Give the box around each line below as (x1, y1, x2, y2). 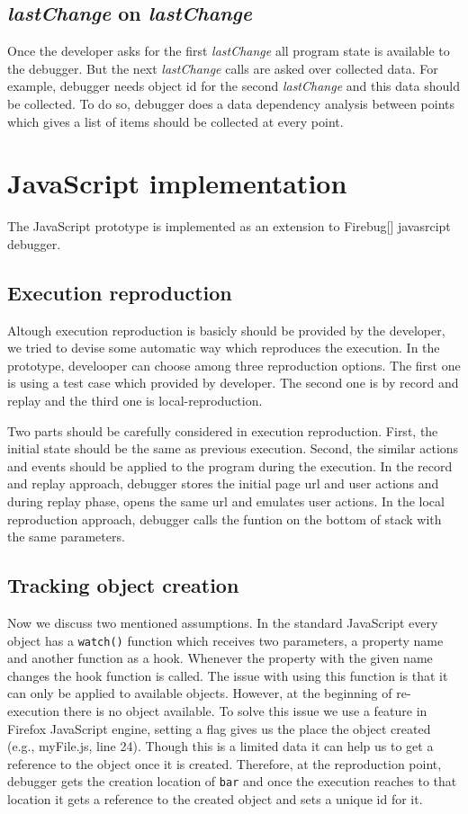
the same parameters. (7, 527, 125, 546)
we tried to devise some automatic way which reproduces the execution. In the (7, 338, 440, 357)
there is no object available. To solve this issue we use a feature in (63, 702, 427, 720)
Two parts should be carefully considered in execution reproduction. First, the (7, 421, 438, 440)
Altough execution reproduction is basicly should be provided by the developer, (7, 320, 445, 339)
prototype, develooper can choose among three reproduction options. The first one (7, 355, 461, 374)
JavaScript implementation (7, 165, 347, 201)
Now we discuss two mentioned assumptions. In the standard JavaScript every (7, 613, 438, 632)
